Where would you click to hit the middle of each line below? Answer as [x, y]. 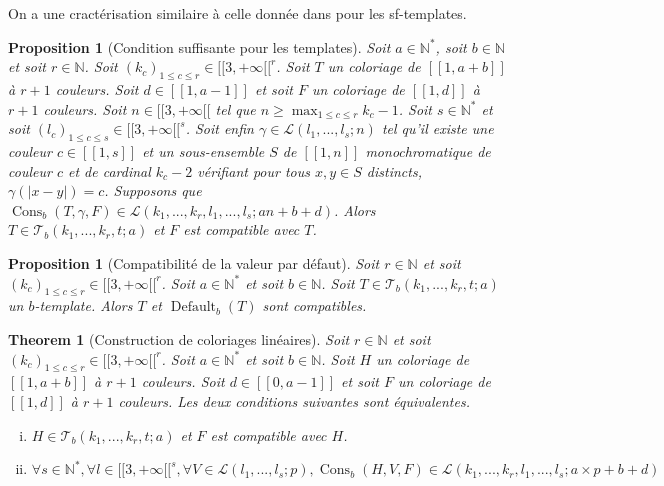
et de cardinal [109, 170]
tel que [235, 108]
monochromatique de [428, 150]
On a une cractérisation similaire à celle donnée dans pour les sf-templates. [237, 13]
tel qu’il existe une [437, 128]
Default [193, 307]
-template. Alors [83, 305]
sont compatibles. [314, 305]
